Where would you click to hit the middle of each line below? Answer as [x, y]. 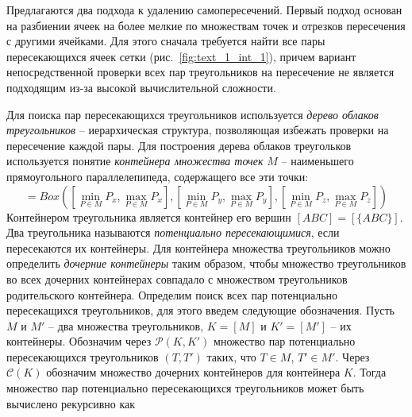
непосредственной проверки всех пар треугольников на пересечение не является [200, 72]
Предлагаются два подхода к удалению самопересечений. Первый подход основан [204, 10]
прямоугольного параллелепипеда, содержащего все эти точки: [158, 176]
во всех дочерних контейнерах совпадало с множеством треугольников [177, 278]
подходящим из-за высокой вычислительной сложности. [141, 87]
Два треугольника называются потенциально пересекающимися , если [173, 232]
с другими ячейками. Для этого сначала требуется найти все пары [166, 41]
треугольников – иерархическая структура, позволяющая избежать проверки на [198, 130]
